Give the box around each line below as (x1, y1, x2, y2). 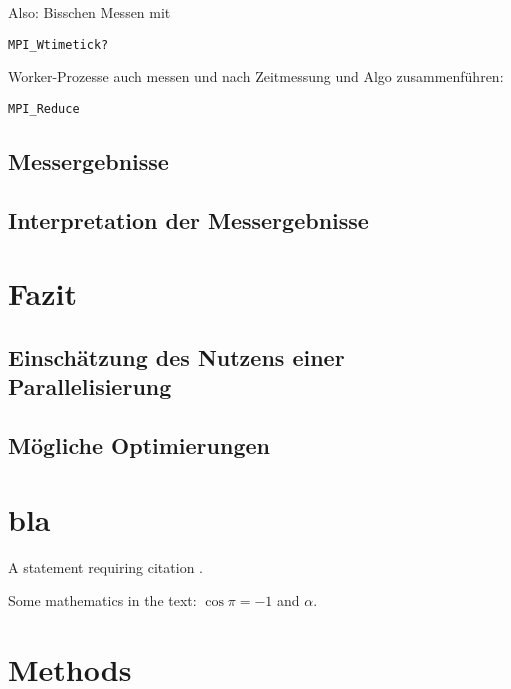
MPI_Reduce (8, 101, 80, 116)
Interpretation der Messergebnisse (8, 204, 369, 235)
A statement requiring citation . (8, 556, 204, 577)
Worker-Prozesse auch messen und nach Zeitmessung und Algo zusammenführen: (8, 66, 504, 87)
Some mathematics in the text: (8, 590, 197, 611)
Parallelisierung (8, 371, 172, 402)
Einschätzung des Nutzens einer (8, 341, 345, 372)
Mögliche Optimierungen (8, 430, 270, 460)
